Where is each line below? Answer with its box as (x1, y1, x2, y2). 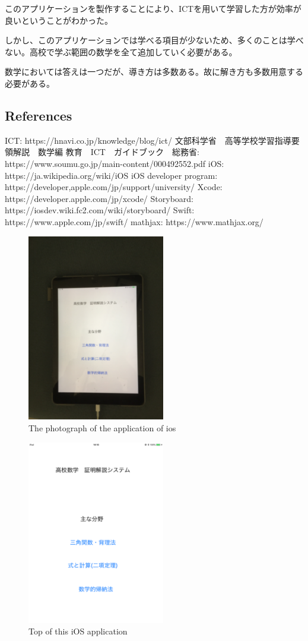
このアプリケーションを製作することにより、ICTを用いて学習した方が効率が (5, 2, 301, 14)
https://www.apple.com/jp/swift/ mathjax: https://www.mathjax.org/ (5, 215, 263, 228)
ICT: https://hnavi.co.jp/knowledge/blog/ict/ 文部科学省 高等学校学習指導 (5, 134, 291, 146)
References (5, 106, 72, 124)
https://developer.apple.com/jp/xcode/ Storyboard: (5, 192, 193, 204)
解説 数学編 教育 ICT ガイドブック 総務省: (12, 146, 199, 158)
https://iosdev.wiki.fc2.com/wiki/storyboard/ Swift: (5, 204, 195, 216)
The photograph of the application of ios (28, 421, 176, 434)
